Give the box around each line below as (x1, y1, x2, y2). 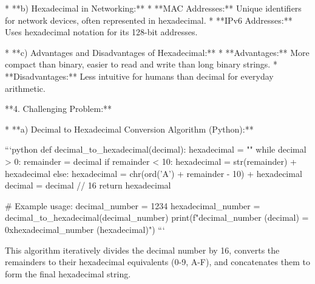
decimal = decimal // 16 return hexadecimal (5, 179, 171, 192)
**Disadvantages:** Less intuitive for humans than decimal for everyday (5, 69, 274, 82)
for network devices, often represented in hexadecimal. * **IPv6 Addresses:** (5, 13, 293, 26)
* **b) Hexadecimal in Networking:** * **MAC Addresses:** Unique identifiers (5, 2, 302, 14)
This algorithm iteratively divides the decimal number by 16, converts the (5, 243, 280, 256)
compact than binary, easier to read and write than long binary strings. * (5, 58, 277, 71)
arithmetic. (5, 81, 46, 94)
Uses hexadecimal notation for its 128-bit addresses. (5, 26, 198, 38)
